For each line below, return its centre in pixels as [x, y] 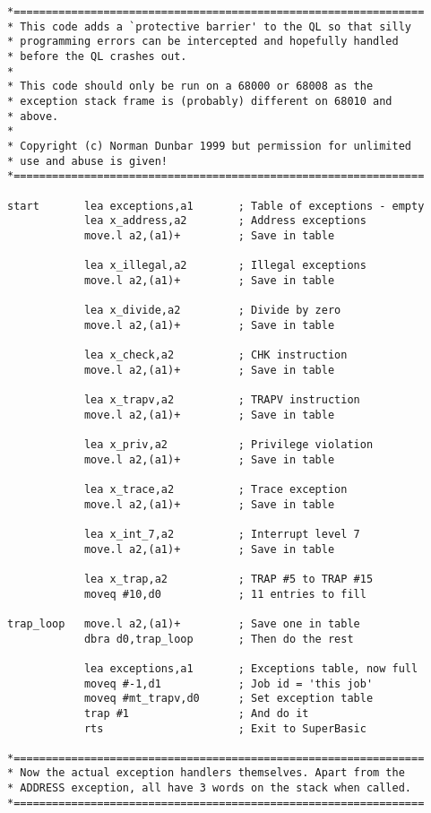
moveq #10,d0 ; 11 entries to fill [225, 594]
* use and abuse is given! [87, 161]
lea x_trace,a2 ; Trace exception [215, 489]
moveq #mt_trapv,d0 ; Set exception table [228, 699]
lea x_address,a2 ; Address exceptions [225, 221]
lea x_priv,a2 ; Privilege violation [228, 445]
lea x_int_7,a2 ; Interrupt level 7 [222, 534]
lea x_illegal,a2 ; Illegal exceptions [225, 266]
